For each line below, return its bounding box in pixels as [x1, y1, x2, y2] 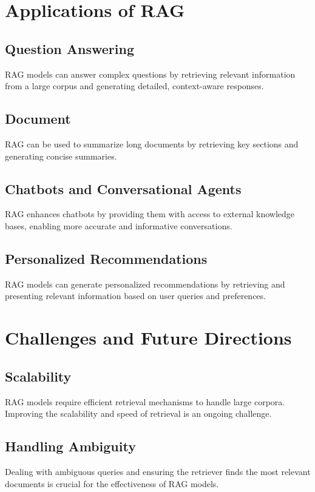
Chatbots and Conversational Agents [5, 179, 242, 198]
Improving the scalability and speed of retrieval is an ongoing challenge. [5, 407, 272, 420]
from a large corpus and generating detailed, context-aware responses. [5, 79, 264, 92]
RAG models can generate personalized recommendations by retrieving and [5, 277, 285, 290]
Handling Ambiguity [5, 437, 136, 456]
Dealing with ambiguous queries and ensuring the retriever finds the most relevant [5, 465, 311, 477]
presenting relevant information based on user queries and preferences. [5, 289, 266, 302]
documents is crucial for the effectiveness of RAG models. [5, 477, 219, 490]
